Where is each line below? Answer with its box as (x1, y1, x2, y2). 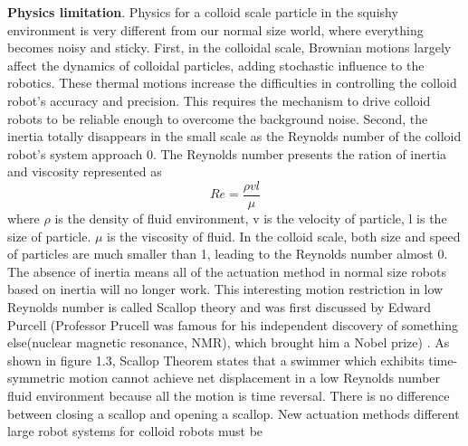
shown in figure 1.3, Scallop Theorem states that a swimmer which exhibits (7, 350, 425, 369)
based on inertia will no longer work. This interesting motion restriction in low (7, 280, 444, 299)
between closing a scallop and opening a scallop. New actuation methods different (7, 403, 460, 422)
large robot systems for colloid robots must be (7, 422, 263, 441)
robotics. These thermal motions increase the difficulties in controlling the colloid (7, 73, 457, 92)
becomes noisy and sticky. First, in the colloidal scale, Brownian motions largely (7, 38, 452, 57)
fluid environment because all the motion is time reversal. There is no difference (7, 385, 450, 404)
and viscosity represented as (7, 162, 162, 181)
